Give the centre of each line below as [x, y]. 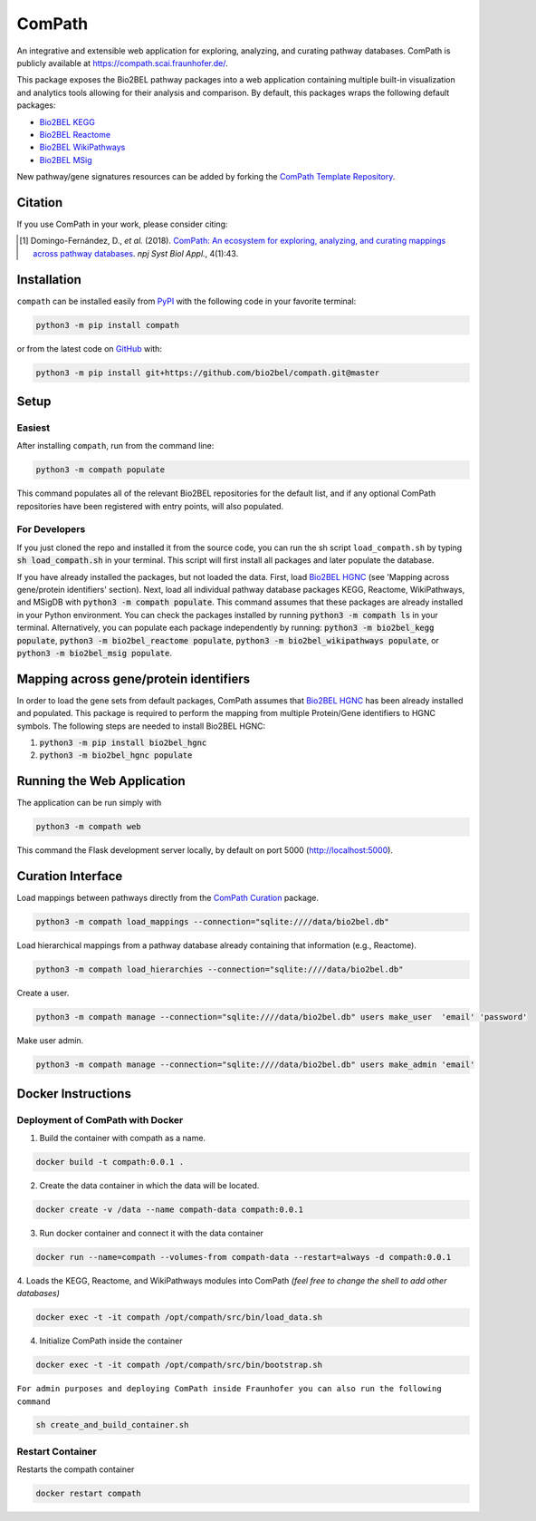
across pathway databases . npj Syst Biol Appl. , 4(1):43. [136, 253]
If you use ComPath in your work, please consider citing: [122, 224]
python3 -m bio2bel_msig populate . [94, 653]
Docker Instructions [74, 1094]
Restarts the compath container [76, 1469]
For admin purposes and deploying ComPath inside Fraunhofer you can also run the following [230, 1389]
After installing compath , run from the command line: [115, 446]
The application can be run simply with [89, 803]
